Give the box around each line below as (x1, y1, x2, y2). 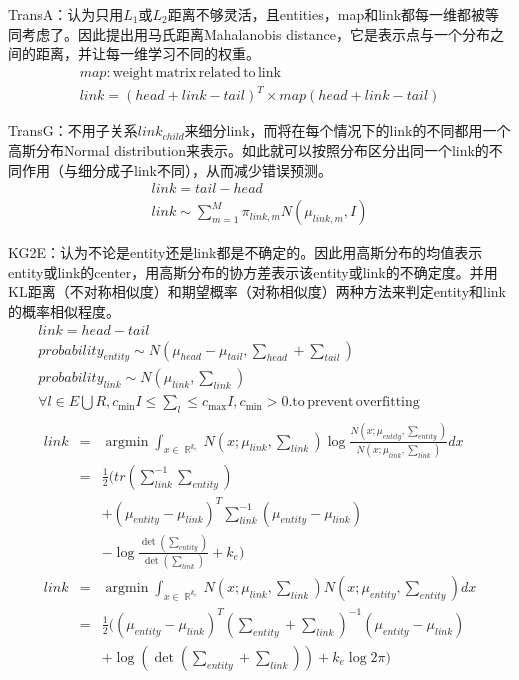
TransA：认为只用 (8, 4, 124, 24)
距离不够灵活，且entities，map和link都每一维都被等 (167, 4, 500, 24)
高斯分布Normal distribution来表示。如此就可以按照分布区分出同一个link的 (8, 139, 489, 160)
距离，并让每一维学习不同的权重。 (35, 43, 260, 64)
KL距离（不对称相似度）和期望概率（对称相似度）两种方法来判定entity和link (8, 281, 506, 302)
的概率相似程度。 (8, 300, 120, 321)
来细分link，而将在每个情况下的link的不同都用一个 (184, 120, 511, 141)
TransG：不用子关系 (8, 120, 138, 141)
